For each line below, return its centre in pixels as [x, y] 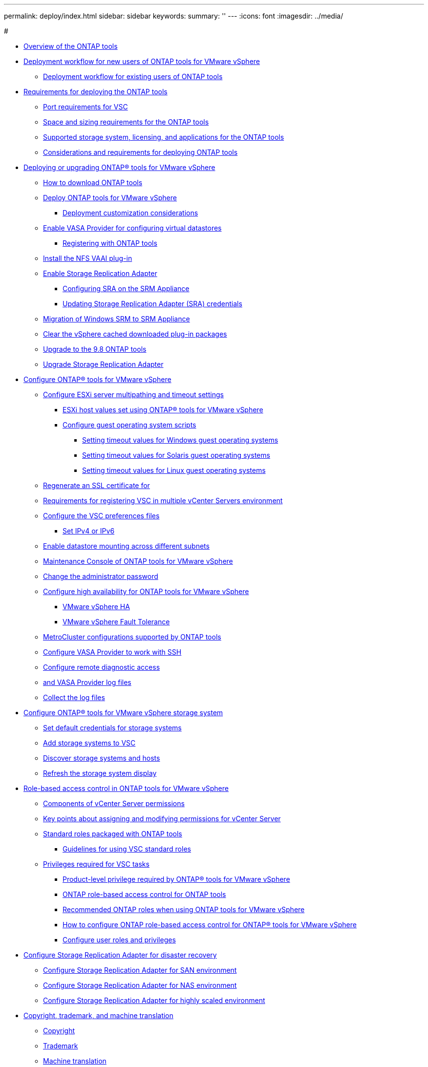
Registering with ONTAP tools [110, 243]
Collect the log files [74, 697]
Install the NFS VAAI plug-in [88, 258]
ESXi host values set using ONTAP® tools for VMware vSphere [163, 410]
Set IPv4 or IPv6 [89, 531]
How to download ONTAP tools [93, 182]
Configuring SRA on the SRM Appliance [126, 288]
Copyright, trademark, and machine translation [98, 1015]
